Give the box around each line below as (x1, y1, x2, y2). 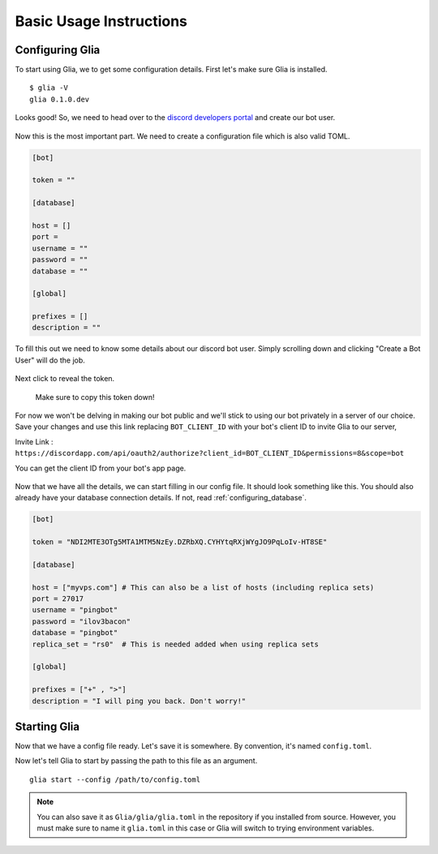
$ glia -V (29, 84, 68, 92)
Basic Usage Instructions (15, 12, 188, 30)
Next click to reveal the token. (15, 374, 115, 384)
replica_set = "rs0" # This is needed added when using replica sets (32, 639, 320, 649)
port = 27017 (32, 594, 84, 603)
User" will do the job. (15, 355, 85, 365)
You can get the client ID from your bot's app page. (15, 463, 187, 473)
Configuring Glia (15, 43, 101, 57)
